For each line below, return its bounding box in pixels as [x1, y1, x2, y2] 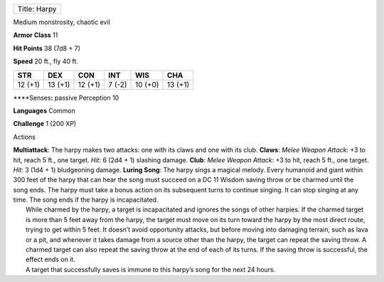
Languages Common [13, 106, 76, 115]
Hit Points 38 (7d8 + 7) [13, 43, 81, 53]
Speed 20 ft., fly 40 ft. [13, 57, 78, 66]
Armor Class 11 [13, 31, 58, 39]
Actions [13, 132, 36, 141]
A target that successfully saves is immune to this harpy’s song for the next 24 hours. [26, 265, 276, 273]
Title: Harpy [17, 4, 57, 14]
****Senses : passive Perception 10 [13, 93, 119, 102]
